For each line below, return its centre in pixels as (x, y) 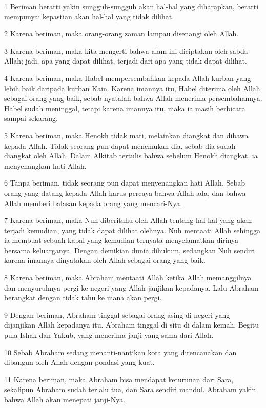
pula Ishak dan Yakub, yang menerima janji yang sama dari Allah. (109, 335)
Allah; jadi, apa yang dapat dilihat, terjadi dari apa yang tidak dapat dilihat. (126, 61)
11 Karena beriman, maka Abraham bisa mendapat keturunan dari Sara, (119, 379)
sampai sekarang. (31, 118)
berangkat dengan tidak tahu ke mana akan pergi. (83, 298)
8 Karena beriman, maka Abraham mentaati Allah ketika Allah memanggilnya (128, 278)
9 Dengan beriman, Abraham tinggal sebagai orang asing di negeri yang (117, 314)
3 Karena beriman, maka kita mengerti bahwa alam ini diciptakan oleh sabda (126, 50)
